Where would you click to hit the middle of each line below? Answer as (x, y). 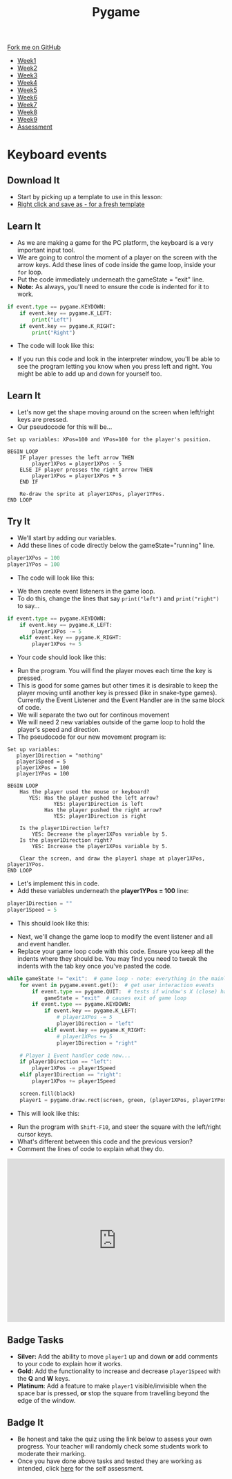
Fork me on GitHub (34, 47)
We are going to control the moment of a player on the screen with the (117, 257)
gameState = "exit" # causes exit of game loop (115, 998)
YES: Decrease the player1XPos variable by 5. (100, 834)
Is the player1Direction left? (65, 828)
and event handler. (43, 944)
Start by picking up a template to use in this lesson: (90, 197)
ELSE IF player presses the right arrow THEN (86, 470)
